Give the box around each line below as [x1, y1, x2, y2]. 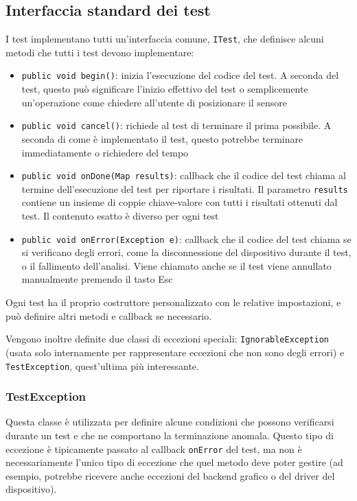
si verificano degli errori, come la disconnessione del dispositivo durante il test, [21, 245, 352, 259]
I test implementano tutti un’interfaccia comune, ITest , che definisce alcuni [5, 32, 324, 46]
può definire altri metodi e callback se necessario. [5, 308, 212, 323]
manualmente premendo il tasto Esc [21, 272, 173, 286]
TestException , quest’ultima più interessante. [5, 358, 199, 373]
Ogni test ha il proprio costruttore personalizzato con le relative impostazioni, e [5, 295, 341, 310]
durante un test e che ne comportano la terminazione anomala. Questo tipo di [5, 428, 334, 442]
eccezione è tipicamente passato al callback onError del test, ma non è [5, 441, 302, 456]
